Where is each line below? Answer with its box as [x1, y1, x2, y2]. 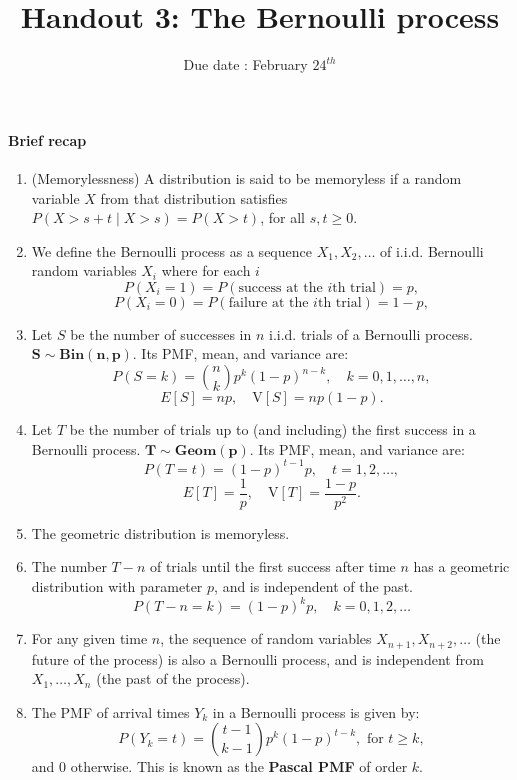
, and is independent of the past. [214, 576, 413, 597]
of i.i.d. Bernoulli [380, 240, 484, 261]
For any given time [31, 628, 148, 649]
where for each [161, 260, 251, 281]
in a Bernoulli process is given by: [212, 701, 420, 722]
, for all [260, 207, 305, 228]
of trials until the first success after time [149, 556, 396, 577]
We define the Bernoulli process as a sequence [31, 240, 312, 261]
